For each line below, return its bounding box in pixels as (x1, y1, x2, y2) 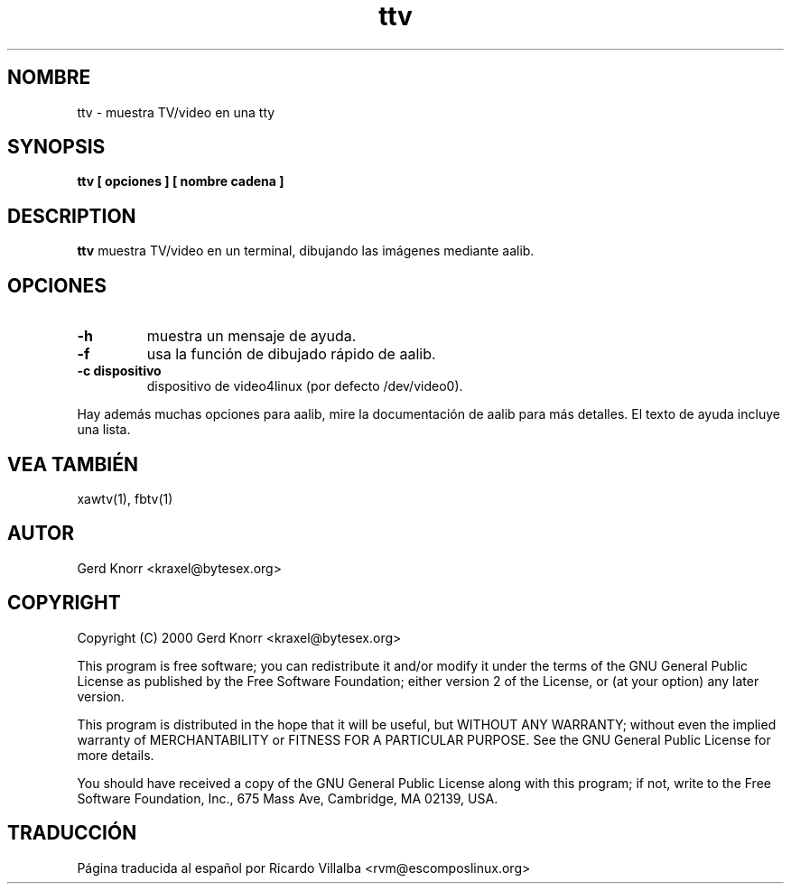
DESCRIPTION (7, 204, 136, 227)
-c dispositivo (77, 363, 162, 379)
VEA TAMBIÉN (7, 452, 139, 476)
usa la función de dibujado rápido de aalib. (146, 345, 436, 364)
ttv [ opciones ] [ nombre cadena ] (77, 173, 284, 190)
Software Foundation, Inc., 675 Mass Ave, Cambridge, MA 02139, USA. (77, 790, 498, 806)
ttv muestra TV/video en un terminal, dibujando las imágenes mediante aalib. (77, 243, 535, 259)
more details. (77, 747, 154, 763)
